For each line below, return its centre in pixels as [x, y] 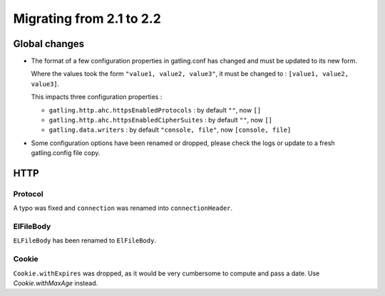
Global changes [49, 44]
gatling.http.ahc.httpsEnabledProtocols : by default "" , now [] [155, 110]
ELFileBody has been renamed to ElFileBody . [85, 240]
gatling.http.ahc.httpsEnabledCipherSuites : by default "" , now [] [161, 120]
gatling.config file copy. [66, 153]
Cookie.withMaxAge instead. [56, 283]
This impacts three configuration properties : [97, 97]
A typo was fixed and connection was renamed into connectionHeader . [123, 208]
